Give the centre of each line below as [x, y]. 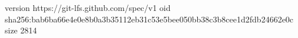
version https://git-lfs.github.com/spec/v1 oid [88, 7]
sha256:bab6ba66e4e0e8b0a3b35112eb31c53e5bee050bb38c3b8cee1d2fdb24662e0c [149, 19]
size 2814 [21, 30]
